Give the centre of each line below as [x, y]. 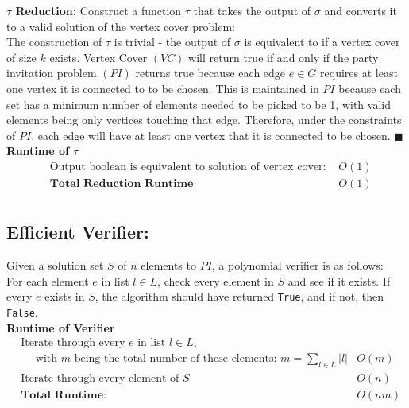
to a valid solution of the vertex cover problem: [121, 26]
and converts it [361, 10]
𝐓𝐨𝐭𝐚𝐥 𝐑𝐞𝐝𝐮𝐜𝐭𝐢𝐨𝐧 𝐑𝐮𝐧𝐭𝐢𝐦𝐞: [123, 183]
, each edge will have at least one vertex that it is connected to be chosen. [211, 135]
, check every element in [216, 280]
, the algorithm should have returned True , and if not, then [239, 296]
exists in [65, 296]
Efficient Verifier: [78, 232]
